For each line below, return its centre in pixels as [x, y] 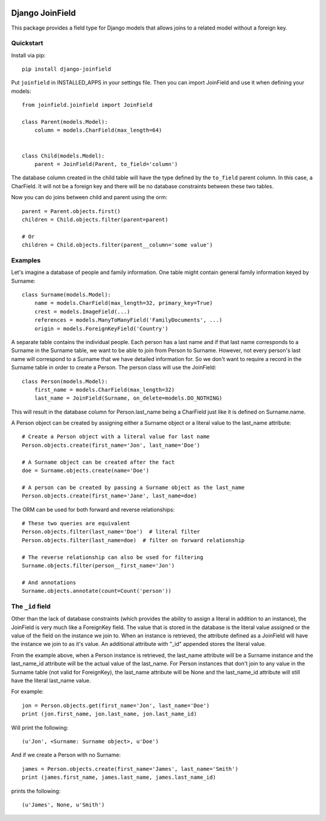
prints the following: [36, 791]
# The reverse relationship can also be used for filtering [113, 557]
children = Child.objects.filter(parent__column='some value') [117, 245]
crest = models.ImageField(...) [82, 311]
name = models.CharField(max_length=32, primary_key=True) [123, 303]
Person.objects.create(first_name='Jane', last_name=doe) [110, 496]
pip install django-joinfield [67, 69]
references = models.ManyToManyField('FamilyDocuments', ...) [128, 320]
